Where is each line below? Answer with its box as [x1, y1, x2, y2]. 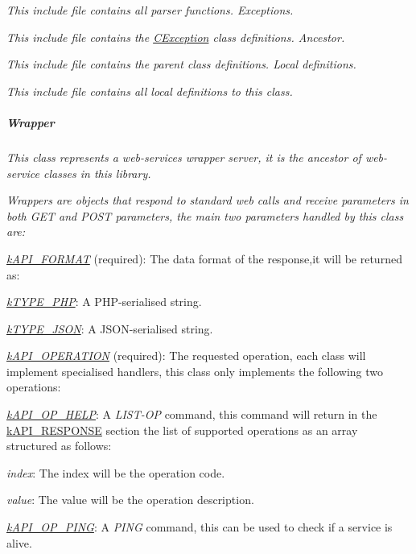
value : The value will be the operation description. [6, 491, 254, 508]
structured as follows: [6, 437, 112, 454]
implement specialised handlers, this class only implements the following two [6, 362, 383, 379]
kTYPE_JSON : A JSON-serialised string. [6, 320, 213, 337]
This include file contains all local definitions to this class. [6, 82, 293, 99]
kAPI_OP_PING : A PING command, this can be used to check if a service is [6, 519, 393, 535]
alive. [6, 534, 32, 551]
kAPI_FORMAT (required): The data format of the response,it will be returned [6, 250, 402, 267]
